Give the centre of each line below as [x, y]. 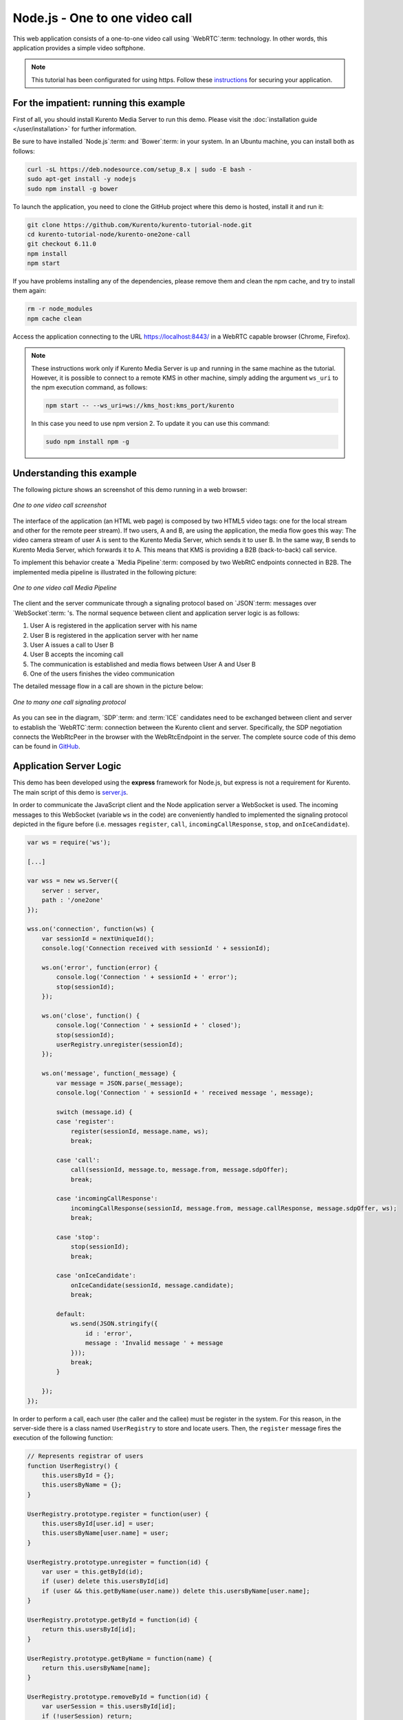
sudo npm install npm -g [88, 442]
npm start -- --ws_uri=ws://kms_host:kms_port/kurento [140, 406]
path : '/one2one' [73, 900]
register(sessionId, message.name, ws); [140, 1131]
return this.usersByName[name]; [96, 1668]
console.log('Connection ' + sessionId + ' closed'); [149, 1025]
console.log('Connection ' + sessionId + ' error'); [147, 977]
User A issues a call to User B [72, 645]
